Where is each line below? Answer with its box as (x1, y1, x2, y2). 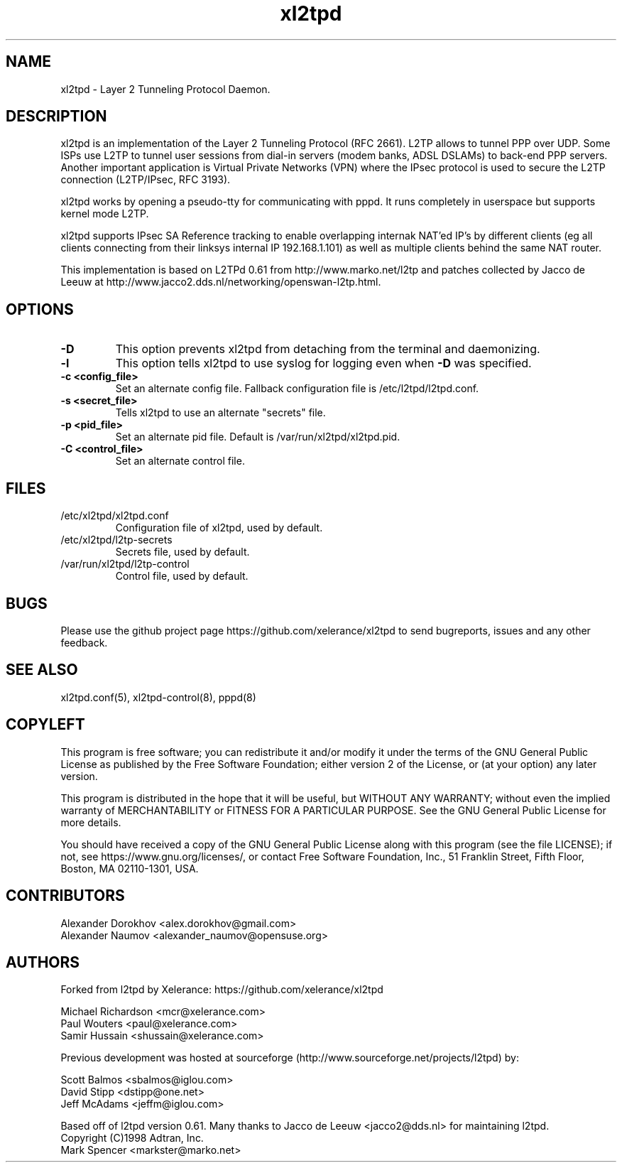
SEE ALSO (6, 661, 78, 679)
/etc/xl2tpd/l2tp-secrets (60, 534, 173, 546)
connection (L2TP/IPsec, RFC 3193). (60, 173, 231, 186)
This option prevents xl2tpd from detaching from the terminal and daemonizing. (115, 342, 540, 357)
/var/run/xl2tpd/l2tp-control (60, 558, 190, 571)
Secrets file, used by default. (115, 546, 250, 558)
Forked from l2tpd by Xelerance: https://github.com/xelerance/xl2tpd (60, 983, 383, 996)
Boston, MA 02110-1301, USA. (60, 862, 199, 875)
